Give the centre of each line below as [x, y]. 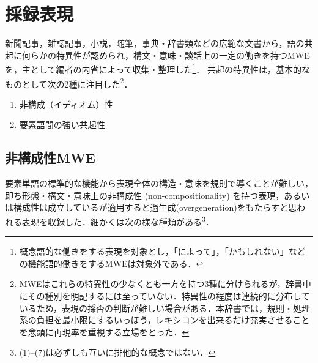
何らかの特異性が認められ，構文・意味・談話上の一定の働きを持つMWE [166, 55]
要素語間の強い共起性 [62, 125]
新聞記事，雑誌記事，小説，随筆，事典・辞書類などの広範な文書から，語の [155, 43]
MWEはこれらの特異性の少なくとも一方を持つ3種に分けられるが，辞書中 [165, 284]
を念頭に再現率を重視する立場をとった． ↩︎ [104, 331]
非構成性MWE [50, 158]
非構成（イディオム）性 [66, 104]
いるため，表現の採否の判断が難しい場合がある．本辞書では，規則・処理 [165, 308]
